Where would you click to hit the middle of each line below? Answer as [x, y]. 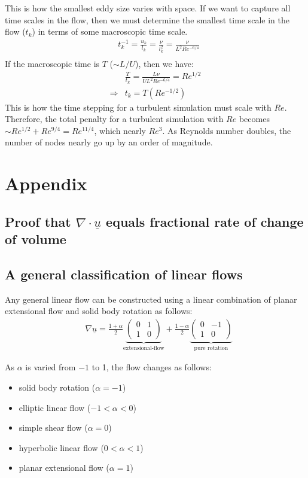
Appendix [46, 183]
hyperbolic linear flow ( [61, 447]
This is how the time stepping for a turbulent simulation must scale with [138, 107]
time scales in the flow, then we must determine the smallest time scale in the [147, 19]
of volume [36, 239]
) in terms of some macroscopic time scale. [110, 31]
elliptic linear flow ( [55, 407]
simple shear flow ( [53, 427]
